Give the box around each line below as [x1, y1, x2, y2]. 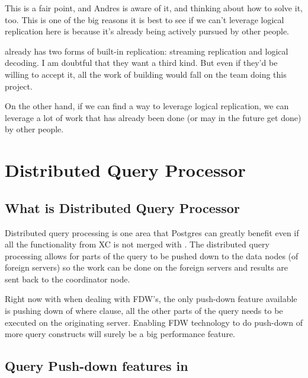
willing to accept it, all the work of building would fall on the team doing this [5, 68, 287, 80]
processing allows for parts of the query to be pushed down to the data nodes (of [5, 249, 299, 262]
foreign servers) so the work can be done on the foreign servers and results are [5, 261, 288, 274]
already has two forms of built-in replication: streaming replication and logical [5, 45, 288, 57]
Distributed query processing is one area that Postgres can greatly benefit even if [5, 226, 299, 239]
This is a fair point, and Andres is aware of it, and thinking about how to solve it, [5, 2, 303, 14]
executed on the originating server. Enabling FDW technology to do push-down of [5, 316, 303, 328]
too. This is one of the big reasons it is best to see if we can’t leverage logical [5, 13, 284, 26]
